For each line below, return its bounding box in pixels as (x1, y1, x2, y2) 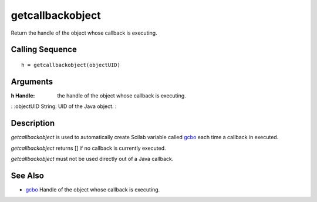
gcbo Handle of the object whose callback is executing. (25, 186, 160, 193)
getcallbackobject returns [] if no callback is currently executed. (11, 144, 167, 151)
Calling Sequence (11, 45, 77, 55)
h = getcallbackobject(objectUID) (21, 62, 120, 68)
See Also (11, 170, 44, 180)
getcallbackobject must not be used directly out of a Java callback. (11, 155, 174, 162)
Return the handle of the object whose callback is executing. (11, 29, 158, 36)
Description (11, 118, 55, 129)
